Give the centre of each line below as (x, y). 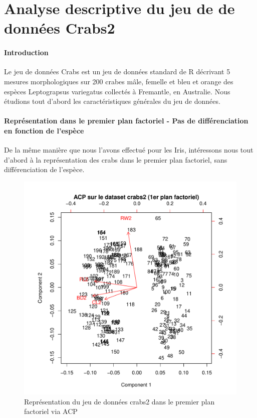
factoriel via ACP (51, 411)
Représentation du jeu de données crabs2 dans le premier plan (119, 401)
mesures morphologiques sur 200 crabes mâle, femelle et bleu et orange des (119, 81)
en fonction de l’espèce (44, 130)
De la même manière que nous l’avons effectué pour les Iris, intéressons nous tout (129, 150)
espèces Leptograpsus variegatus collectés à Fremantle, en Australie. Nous (117, 91)
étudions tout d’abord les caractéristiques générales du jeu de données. (112, 101)
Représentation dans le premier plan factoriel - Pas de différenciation (126, 121)
